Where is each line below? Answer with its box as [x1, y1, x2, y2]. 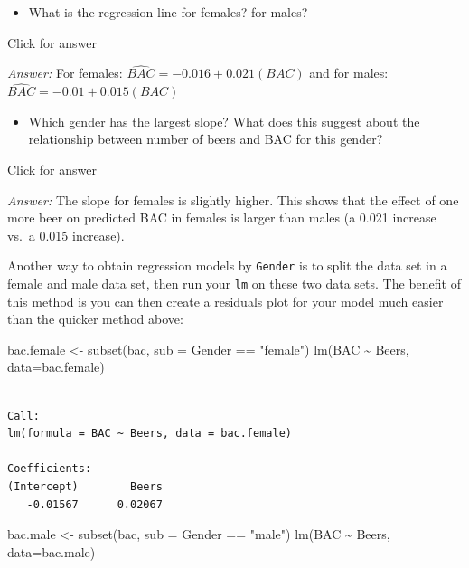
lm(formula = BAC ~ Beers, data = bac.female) [7, 427, 292, 440]
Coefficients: [7, 462, 92, 476]
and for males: [309, 63, 389, 82]
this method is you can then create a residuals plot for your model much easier [7, 291, 444, 310]
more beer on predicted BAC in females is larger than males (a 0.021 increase [7, 208, 436, 227]
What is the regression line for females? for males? [28, 3, 308, 21]
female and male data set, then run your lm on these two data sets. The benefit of [7, 274, 461, 293]
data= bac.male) [7, 542, 96, 561]
